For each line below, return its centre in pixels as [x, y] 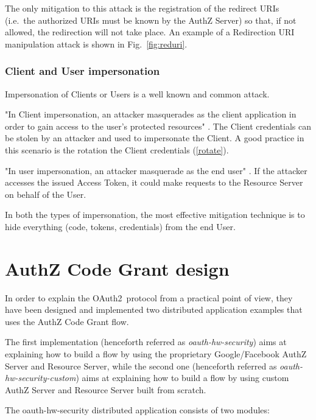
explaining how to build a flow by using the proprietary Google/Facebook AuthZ [156, 354]
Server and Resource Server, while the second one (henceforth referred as [141, 366]
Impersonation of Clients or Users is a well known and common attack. [137, 93]
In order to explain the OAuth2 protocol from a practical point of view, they [149, 297]
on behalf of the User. [46, 194]
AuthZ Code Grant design [117, 268]
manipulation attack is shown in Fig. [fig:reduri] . [96, 44]
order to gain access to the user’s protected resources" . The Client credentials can [158, 126]
